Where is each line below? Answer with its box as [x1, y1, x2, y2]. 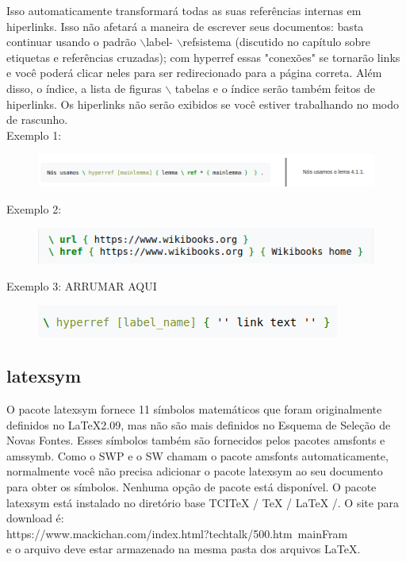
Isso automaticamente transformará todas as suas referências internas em [6, 2, 362, 18]
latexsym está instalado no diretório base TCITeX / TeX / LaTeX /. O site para [6, 494, 399, 510]
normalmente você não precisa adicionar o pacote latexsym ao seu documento [6, 463, 383, 479]
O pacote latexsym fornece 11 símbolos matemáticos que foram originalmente [6, 401, 382, 418]
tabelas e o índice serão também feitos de [174, 79, 376, 96]
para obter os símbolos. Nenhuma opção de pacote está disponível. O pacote [6, 478, 377, 495]
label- [146, 33, 173, 50]
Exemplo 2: [6, 200, 62, 217]
